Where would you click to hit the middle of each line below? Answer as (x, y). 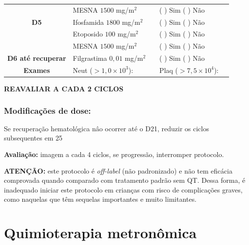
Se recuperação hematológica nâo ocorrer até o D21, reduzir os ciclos (106, 128)
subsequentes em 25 (33, 138)
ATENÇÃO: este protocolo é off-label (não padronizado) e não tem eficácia (118, 170)
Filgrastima (90, 58)
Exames (37, 70)
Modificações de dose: (48, 110)
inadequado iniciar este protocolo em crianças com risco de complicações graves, (123, 189)
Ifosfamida (88, 22)
